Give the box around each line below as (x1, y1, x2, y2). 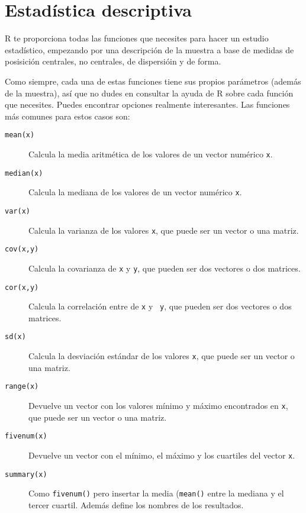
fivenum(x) (5, 432, 47, 441)
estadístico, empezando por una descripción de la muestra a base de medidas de (5, 43, 294, 56)
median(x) (5, 169, 43, 178)
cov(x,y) (5, 245, 39, 254)
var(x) (5, 207, 30, 215)
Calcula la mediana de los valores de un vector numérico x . (28, 186, 242, 198)
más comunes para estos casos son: (5, 109, 130, 122)
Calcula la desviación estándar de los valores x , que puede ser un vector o (28, 350, 295, 362)
